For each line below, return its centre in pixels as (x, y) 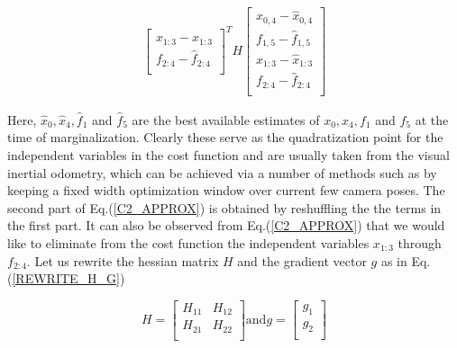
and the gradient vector (302, 260)
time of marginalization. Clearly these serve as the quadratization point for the (225, 137)
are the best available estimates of (226, 119)
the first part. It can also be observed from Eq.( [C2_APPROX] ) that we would (226, 225)
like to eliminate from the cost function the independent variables (188, 243)
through (420, 243)
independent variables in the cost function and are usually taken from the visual (228, 155)
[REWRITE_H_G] (66, 278)
